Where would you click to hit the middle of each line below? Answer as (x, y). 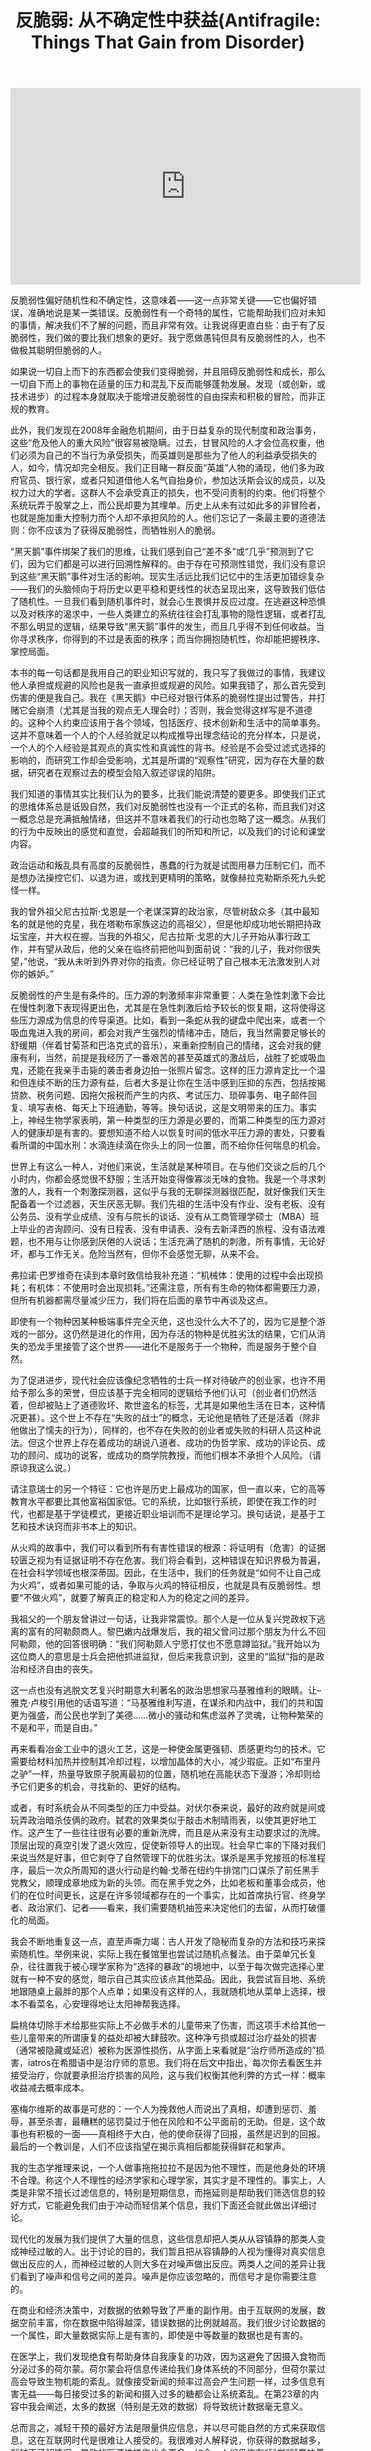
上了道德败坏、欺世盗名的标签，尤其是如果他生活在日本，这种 (189, 1405)
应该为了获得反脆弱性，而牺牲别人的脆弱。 (132, 530)
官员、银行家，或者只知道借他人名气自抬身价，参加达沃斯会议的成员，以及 (172, 480)
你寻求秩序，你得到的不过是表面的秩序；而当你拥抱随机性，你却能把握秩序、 (168, 639)
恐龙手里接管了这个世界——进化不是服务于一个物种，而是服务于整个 (167, 1347)
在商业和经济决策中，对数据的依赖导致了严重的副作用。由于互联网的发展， (163, 2310)
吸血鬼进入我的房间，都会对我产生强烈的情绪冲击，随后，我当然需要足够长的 (168, 1033)
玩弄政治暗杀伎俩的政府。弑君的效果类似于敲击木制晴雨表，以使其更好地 (159, 1820)
